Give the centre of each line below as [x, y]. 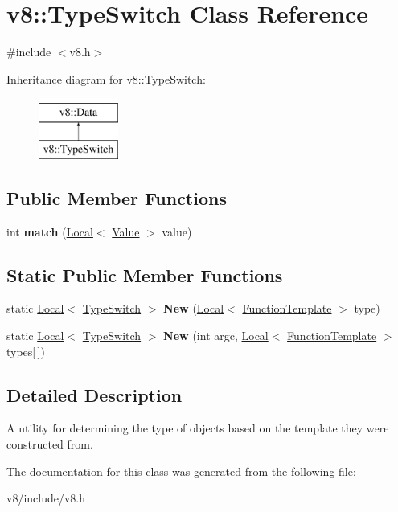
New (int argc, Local [216, 336]
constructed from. [50, 444]
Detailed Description [94, 394]
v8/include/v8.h [46, 498]
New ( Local [194, 308]
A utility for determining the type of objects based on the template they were [198, 428]
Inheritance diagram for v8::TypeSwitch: [106, 78]
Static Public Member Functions [145, 274]
